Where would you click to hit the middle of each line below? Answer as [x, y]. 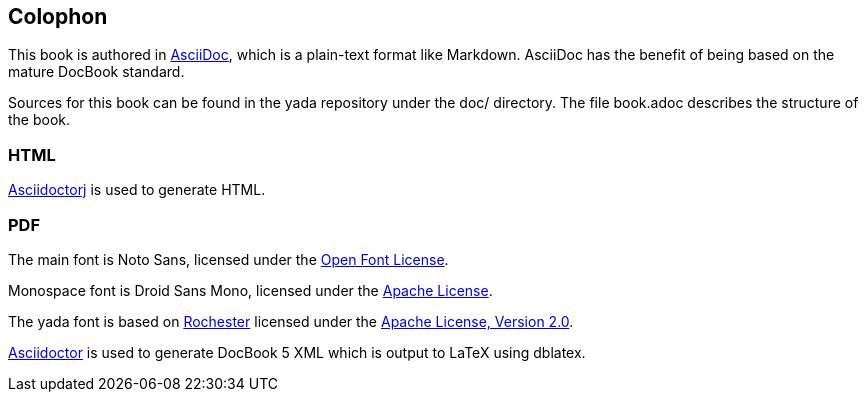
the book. [39, 120]
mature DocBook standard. [96, 72]
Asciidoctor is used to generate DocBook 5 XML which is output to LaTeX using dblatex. [297, 352]
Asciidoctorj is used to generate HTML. [137, 190]
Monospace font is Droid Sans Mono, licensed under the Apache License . [250, 290]
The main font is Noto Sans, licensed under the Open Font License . [228, 259]
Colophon [58, 16]
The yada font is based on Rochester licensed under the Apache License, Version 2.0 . [291, 321]
